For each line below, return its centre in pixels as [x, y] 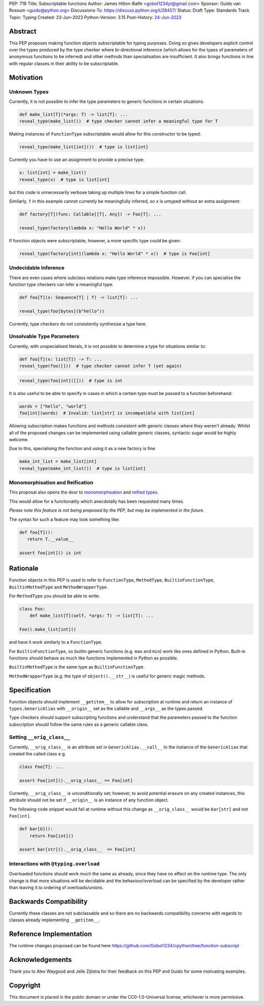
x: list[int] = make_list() [53, 173]
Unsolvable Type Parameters [44, 336]
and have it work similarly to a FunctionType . [56, 642]
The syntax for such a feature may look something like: [64, 519]
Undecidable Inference [37, 268]
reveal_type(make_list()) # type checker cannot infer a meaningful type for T [119, 121]
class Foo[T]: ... [41, 767]
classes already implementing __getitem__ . [55, 920]
